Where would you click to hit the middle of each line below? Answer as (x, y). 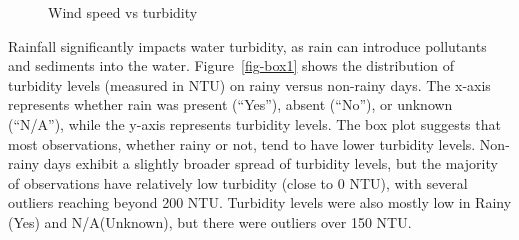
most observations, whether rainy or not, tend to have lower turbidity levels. (242, 143)
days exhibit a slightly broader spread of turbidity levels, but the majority (270, 163)
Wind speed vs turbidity (123, 12)
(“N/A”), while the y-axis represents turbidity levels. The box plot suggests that (254, 123)
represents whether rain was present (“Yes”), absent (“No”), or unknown (230, 104)
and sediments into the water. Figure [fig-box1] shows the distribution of (231, 65)
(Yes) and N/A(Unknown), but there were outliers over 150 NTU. (210, 221)
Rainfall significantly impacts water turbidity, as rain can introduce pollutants (247, 45)
